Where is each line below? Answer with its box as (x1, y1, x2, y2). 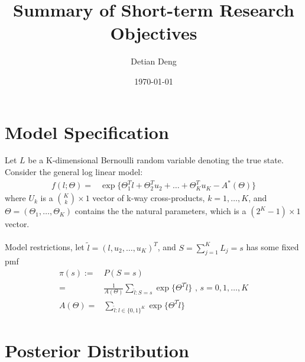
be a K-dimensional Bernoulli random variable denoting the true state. (28, 154, 284, 166)
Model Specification (5, 119, 169, 144)
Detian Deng (131, 55, 177, 67)
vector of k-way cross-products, (92, 192, 205, 204)
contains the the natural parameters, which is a (74, 205, 246, 217)
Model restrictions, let (5, 241, 85, 253)
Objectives (110, 21, 197, 45)
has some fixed (246, 241, 299, 253)
